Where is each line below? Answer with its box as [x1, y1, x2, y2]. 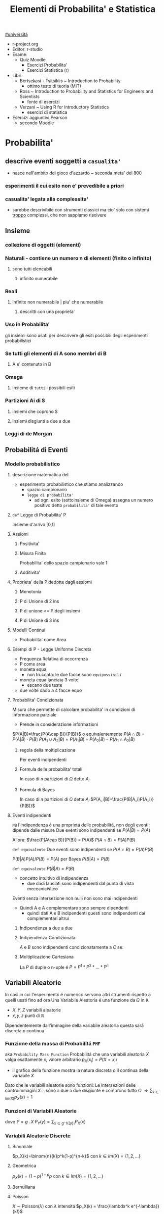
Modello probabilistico [5, 460, 60, 467]
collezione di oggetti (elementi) [5, 241, 81, 248]
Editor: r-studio [12, 46, 43, 52]
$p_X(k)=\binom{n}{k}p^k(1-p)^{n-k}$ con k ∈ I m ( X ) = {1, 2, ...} [12, 1153, 141, 1159]
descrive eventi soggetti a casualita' [5, 157, 122, 165]
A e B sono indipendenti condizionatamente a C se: [19, 944, 124, 950]
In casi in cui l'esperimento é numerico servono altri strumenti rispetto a [5, 991, 151, 997]
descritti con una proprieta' [19, 308, 75, 315]
